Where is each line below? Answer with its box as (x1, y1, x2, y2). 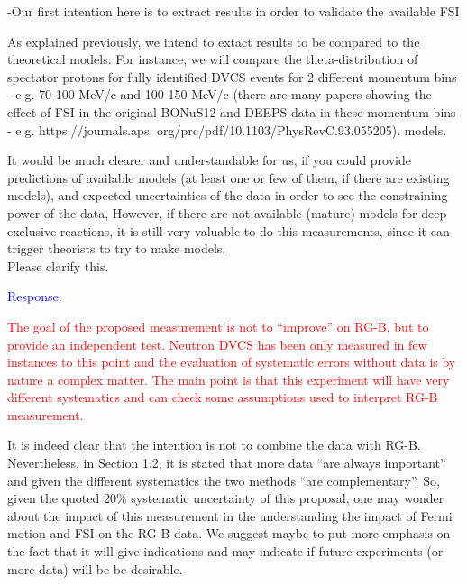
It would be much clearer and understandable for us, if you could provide (7, 151, 411, 169)
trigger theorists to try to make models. (7, 239, 226, 258)
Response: (7, 287, 62, 306)
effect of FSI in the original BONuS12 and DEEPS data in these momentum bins (7, 102, 456, 121)
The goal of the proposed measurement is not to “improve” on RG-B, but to (7, 316, 429, 335)
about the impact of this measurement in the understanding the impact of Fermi (7, 506, 453, 525)
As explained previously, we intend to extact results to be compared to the (7, 32, 420, 50)
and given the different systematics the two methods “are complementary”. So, (7, 471, 440, 489)
